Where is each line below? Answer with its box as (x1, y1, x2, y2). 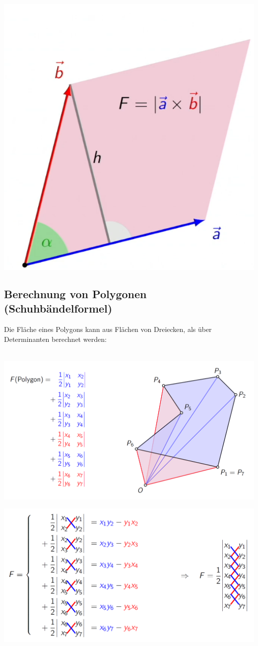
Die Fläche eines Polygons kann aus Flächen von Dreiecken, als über (4, 324, 212, 334)
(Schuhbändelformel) (4, 301, 113, 316)
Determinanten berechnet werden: (4, 333, 107, 344)
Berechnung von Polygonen (4, 286, 147, 302)
